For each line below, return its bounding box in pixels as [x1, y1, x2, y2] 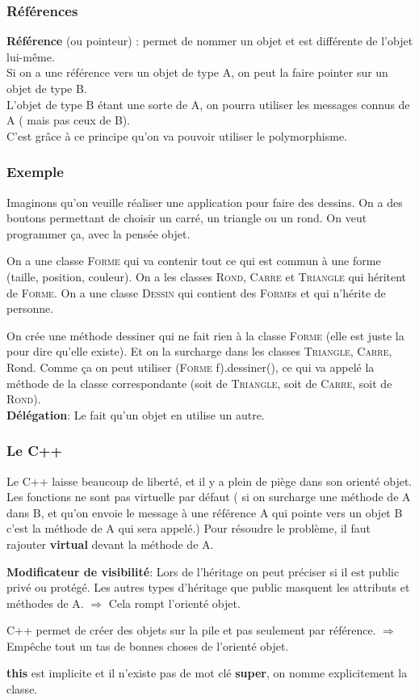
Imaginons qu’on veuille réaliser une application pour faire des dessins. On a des [6, 193, 403, 210]
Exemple [6, 162, 64, 182]
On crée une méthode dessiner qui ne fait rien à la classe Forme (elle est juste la [6, 327, 404, 344]
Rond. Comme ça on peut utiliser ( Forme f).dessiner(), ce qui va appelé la [6, 358, 375, 375]
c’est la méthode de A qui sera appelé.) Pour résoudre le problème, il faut [6, 520, 371, 537]
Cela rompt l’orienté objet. [108, 594, 241, 611]
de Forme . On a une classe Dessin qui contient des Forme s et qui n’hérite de [6, 284, 386, 301]
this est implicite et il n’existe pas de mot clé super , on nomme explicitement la [6, 664, 408, 681]
